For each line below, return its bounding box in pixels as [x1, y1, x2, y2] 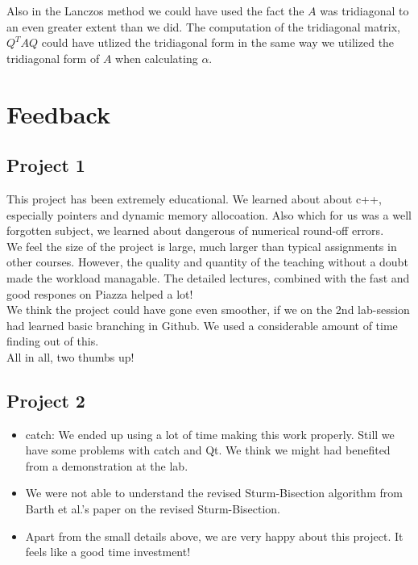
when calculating [115, 49, 198, 66]
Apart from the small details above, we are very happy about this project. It [25, 527, 404, 544]
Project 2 [6, 387, 85, 412]
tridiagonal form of [6, 49, 100, 66]
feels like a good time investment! [25, 543, 191, 560]
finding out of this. [6, 333, 99, 349]
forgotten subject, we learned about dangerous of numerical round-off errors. [6, 222, 384, 239]
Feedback [6, 97, 110, 130]
